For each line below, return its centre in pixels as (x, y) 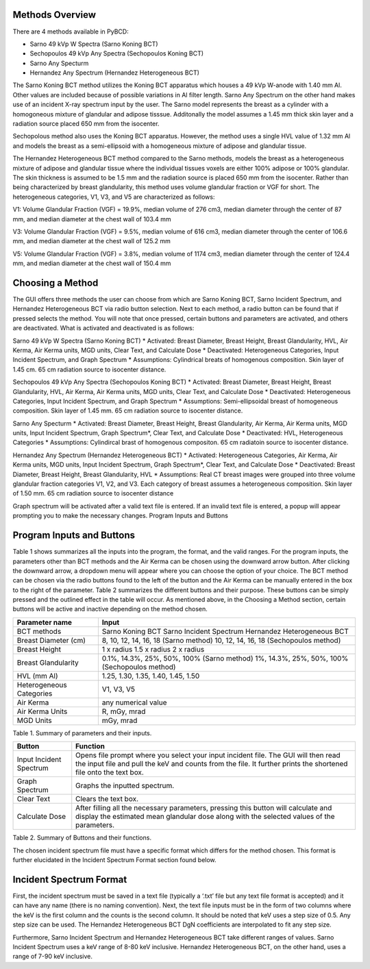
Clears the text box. (107, 799)
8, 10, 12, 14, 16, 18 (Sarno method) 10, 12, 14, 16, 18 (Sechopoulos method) (221, 640)
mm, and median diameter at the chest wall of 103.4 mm (92, 219)
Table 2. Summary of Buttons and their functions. (82, 838)
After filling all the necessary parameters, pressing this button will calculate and (204, 808)
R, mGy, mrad (124, 711)
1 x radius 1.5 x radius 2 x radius (153, 649)
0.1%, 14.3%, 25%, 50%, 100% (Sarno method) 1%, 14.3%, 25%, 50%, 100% (225, 658)
